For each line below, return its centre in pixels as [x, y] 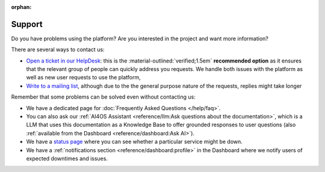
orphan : [21, 7]
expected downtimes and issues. [67, 158]
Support [27, 24]
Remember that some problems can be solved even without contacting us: [103, 97]
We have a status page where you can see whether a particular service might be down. [135, 142]
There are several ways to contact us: [58, 50]
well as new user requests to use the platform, [83, 78]
